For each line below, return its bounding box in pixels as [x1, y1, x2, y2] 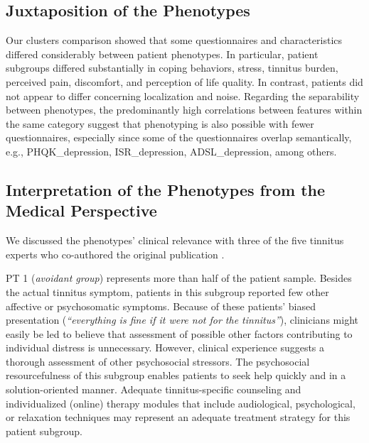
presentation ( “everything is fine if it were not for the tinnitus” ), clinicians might [6, 312, 358, 327]
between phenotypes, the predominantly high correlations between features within [6, 102, 363, 117]
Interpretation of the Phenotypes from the [6, 178, 326, 200]
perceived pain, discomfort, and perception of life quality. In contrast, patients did [6, 74, 363, 89]
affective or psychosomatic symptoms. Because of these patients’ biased [6, 298, 316, 313]
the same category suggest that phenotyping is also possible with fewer [6, 116, 314, 131]
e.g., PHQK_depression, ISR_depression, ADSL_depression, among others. [6, 143, 337, 158]
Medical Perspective [6, 199, 157, 221]
